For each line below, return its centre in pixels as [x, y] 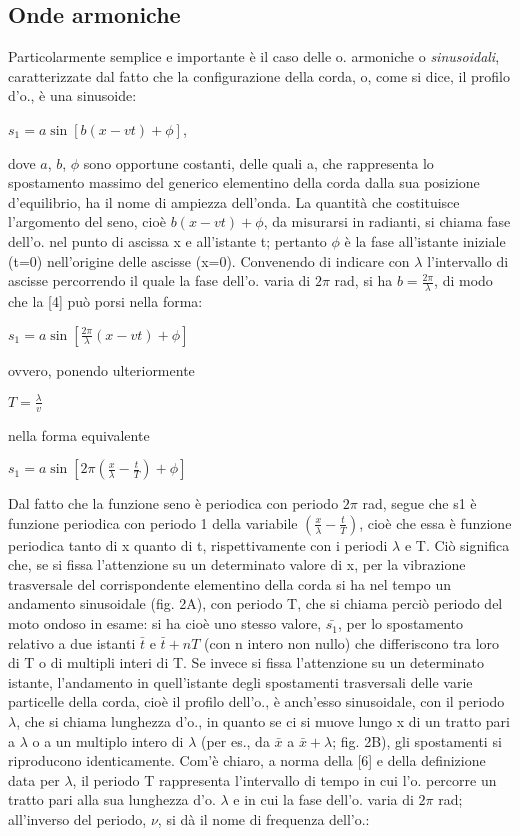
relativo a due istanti [72, 642]
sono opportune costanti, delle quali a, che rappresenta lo [258, 162]
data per [34, 779]
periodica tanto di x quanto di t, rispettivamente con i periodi [198, 544]
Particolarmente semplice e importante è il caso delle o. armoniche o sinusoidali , [254, 56]
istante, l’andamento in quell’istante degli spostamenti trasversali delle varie [240, 681]
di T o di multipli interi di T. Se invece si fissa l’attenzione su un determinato [246, 662]
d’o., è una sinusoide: [72, 95]
